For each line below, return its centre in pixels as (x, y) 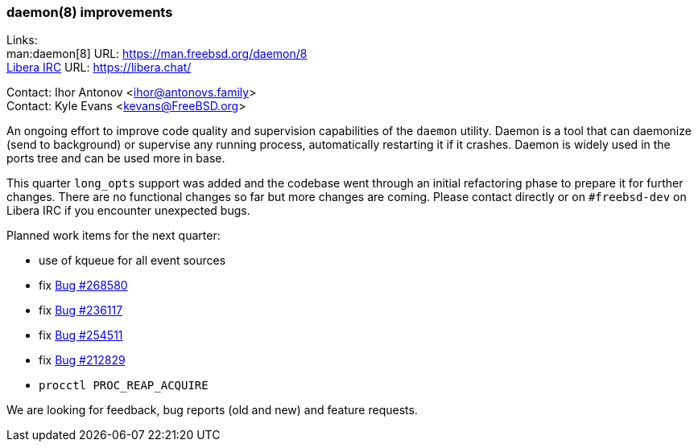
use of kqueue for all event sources (132, 261)
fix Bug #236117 (81, 310)
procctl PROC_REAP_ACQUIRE (124, 386)
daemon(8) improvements (90, 12)
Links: (22, 40)
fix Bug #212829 (82, 360)
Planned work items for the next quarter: (114, 236)
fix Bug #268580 (83, 286)
